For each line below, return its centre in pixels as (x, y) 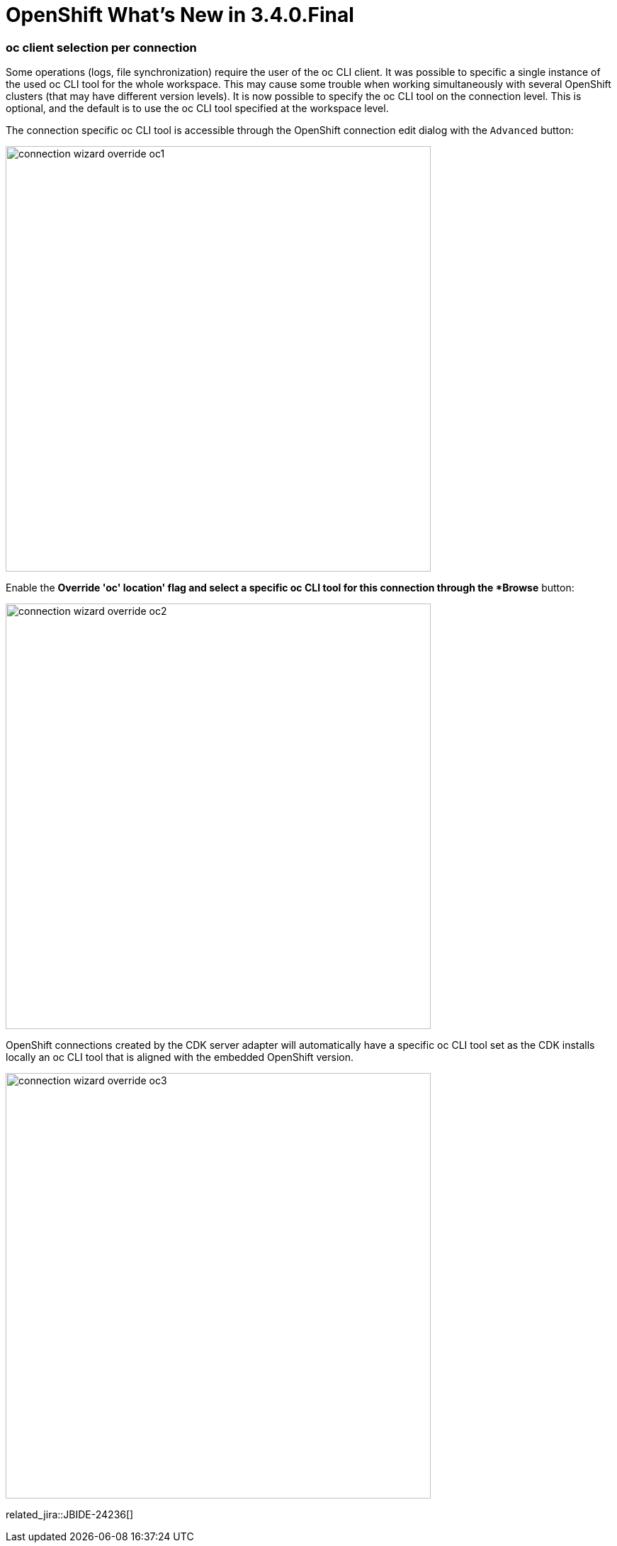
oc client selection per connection (101, 47)
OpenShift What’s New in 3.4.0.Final (180, 15)
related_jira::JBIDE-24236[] (70, 1515)
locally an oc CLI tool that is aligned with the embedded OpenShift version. (180, 1057)
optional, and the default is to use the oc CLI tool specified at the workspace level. (197, 109)
